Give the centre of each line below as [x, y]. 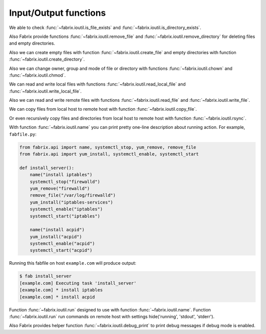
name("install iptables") [61, 175]
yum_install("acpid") [56, 237]
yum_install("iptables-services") [71, 202]
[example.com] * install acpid [57, 297]
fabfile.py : [23, 134]
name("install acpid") [57, 230]
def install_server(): [47, 168]
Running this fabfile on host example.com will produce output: [73, 263]
